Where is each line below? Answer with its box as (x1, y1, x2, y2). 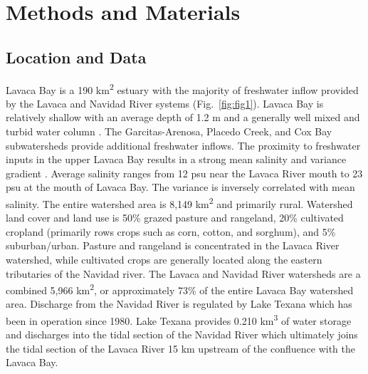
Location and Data (6, 46, 147, 68)
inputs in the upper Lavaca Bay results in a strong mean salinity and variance (6, 152, 347, 167)
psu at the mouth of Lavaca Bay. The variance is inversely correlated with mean (6, 180, 355, 194)
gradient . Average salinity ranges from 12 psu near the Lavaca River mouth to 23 (6, 165, 363, 180)
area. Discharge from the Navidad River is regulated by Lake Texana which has (6, 296, 352, 311)
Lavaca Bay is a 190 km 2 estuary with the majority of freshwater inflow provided (6, 80, 359, 97)
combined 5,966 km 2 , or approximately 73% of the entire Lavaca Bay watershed (6, 281, 354, 297)
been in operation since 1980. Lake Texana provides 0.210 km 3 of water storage (6, 311, 352, 328)
